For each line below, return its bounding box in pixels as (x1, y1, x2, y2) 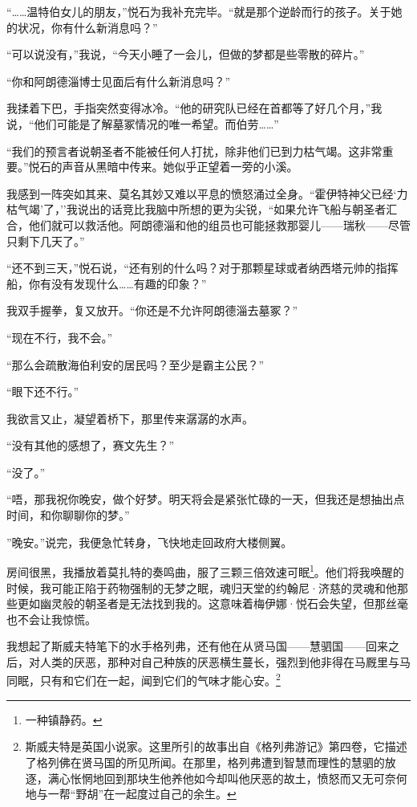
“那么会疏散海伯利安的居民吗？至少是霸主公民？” (6, 356, 265, 373)
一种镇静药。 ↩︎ (25, 711, 103, 728)
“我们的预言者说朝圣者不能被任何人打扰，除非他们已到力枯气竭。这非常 (6, 142, 383, 159)
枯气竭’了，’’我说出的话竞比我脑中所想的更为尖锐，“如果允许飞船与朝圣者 (6, 201, 387, 218)
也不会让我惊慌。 (6, 610, 96, 627)
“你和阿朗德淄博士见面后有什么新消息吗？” (6, 72, 231, 89)
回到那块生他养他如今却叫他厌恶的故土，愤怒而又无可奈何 (103, 769, 407, 786)
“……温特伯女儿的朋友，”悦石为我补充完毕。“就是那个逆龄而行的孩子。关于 (6, 3, 391, 19)
